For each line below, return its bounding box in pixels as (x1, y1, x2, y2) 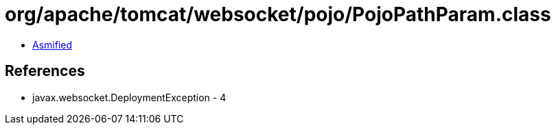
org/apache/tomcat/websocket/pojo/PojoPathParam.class (5, 3, 551, 26)
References (5, 62, 85, 80)
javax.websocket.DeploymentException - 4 (32, 91, 227, 103)
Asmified (32, 38, 73, 51)
